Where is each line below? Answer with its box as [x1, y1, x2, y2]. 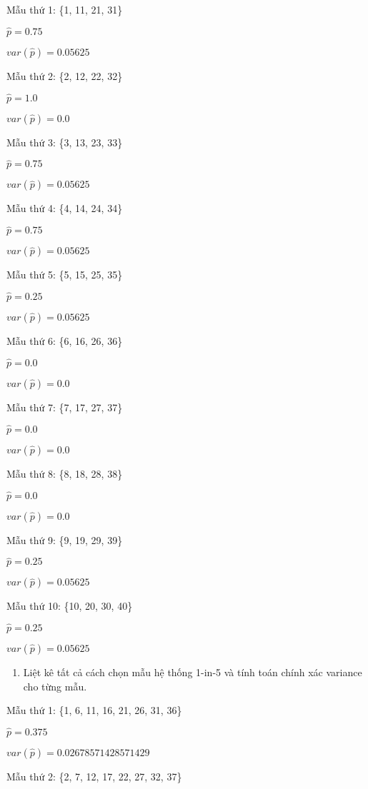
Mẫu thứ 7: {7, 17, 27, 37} [6, 399, 123, 414]
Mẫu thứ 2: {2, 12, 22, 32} [6, 68, 123, 83]
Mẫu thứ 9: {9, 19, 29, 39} [6, 532, 123, 547]
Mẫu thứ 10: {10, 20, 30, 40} [6, 598, 133, 613]
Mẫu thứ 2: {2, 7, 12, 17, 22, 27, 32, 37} [6, 769, 182, 784]
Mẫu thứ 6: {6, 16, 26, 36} [6, 333, 123, 348]
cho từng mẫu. [23, 678, 87, 693]
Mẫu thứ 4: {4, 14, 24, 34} [6, 201, 123, 216]
